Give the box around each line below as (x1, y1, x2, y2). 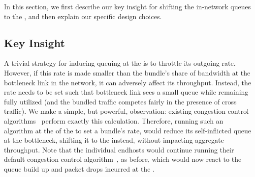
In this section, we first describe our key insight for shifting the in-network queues (4, 1, 251, 11)
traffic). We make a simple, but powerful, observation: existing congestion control (4, 106, 249, 116)
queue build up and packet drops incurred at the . (4, 163, 155, 174)
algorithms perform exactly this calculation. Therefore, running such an (4, 115, 223, 126)
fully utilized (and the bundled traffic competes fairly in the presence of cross (4, 96, 237, 106)
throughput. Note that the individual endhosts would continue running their (4, 144, 234, 154)
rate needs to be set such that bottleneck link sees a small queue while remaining (4, 87, 249, 97)
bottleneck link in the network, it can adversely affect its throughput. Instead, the (4, 77, 252, 87)
